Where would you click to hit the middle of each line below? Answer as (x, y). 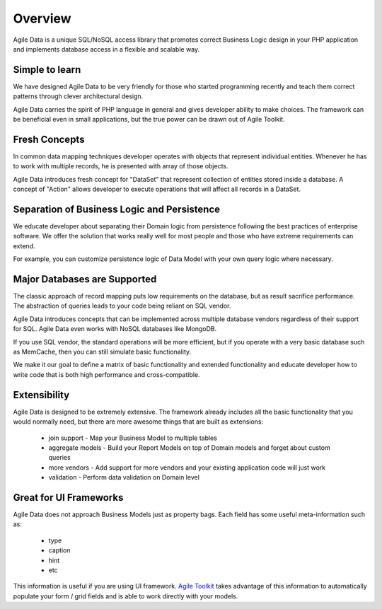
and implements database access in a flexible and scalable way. (106, 49)
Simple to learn (47, 70)
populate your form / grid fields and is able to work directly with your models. (126, 596)
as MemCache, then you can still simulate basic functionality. (102, 352)
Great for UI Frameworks (68, 498)
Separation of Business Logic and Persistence (117, 209)
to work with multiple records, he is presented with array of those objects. (121, 166)
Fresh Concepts (49, 139)
